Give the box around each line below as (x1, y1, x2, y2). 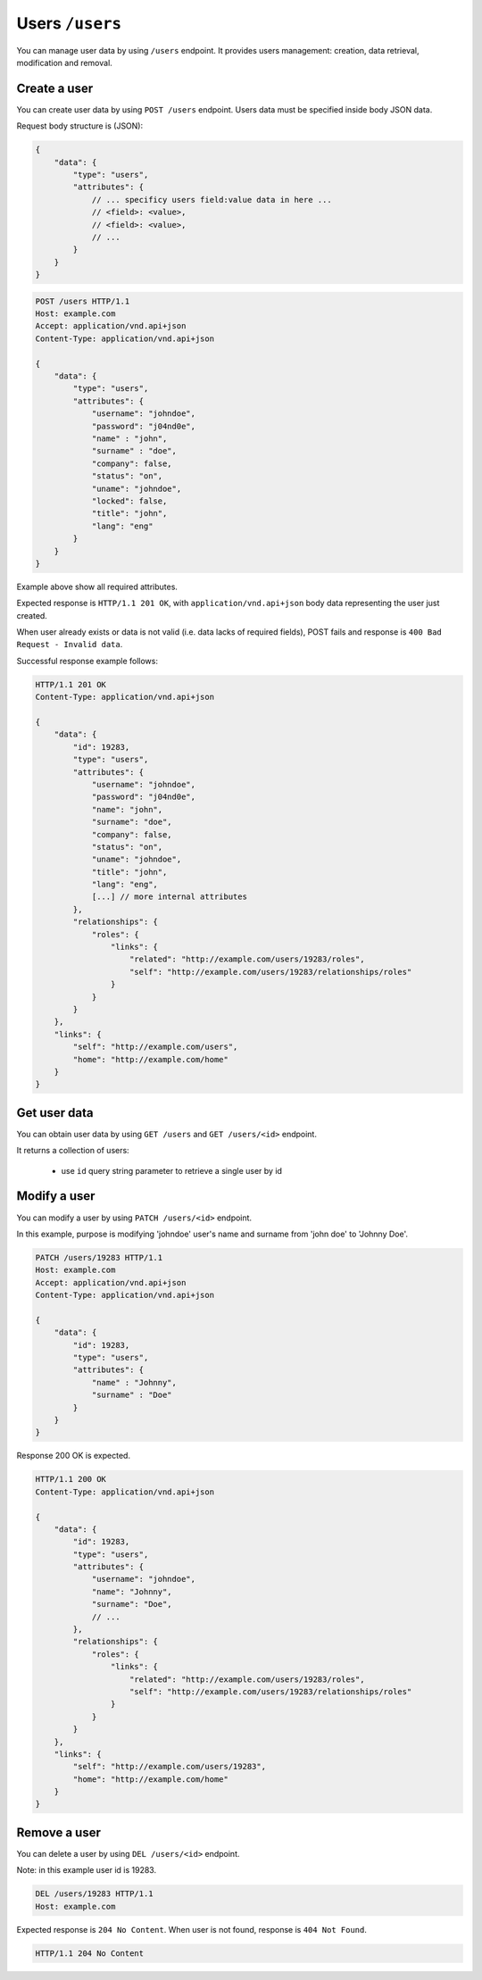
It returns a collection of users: (16, 1145, 129, 1156)
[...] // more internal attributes (91, 892, 247, 902)
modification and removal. (16, 57, 113, 68)
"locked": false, (91, 495, 168, 506)
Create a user (16, 80, 94, 96)
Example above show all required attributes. (16, 581, 179, 592)
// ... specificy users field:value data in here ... (91, 195, 332, 204)
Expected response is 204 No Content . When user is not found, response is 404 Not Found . (16, 1924, 368, 1934)
